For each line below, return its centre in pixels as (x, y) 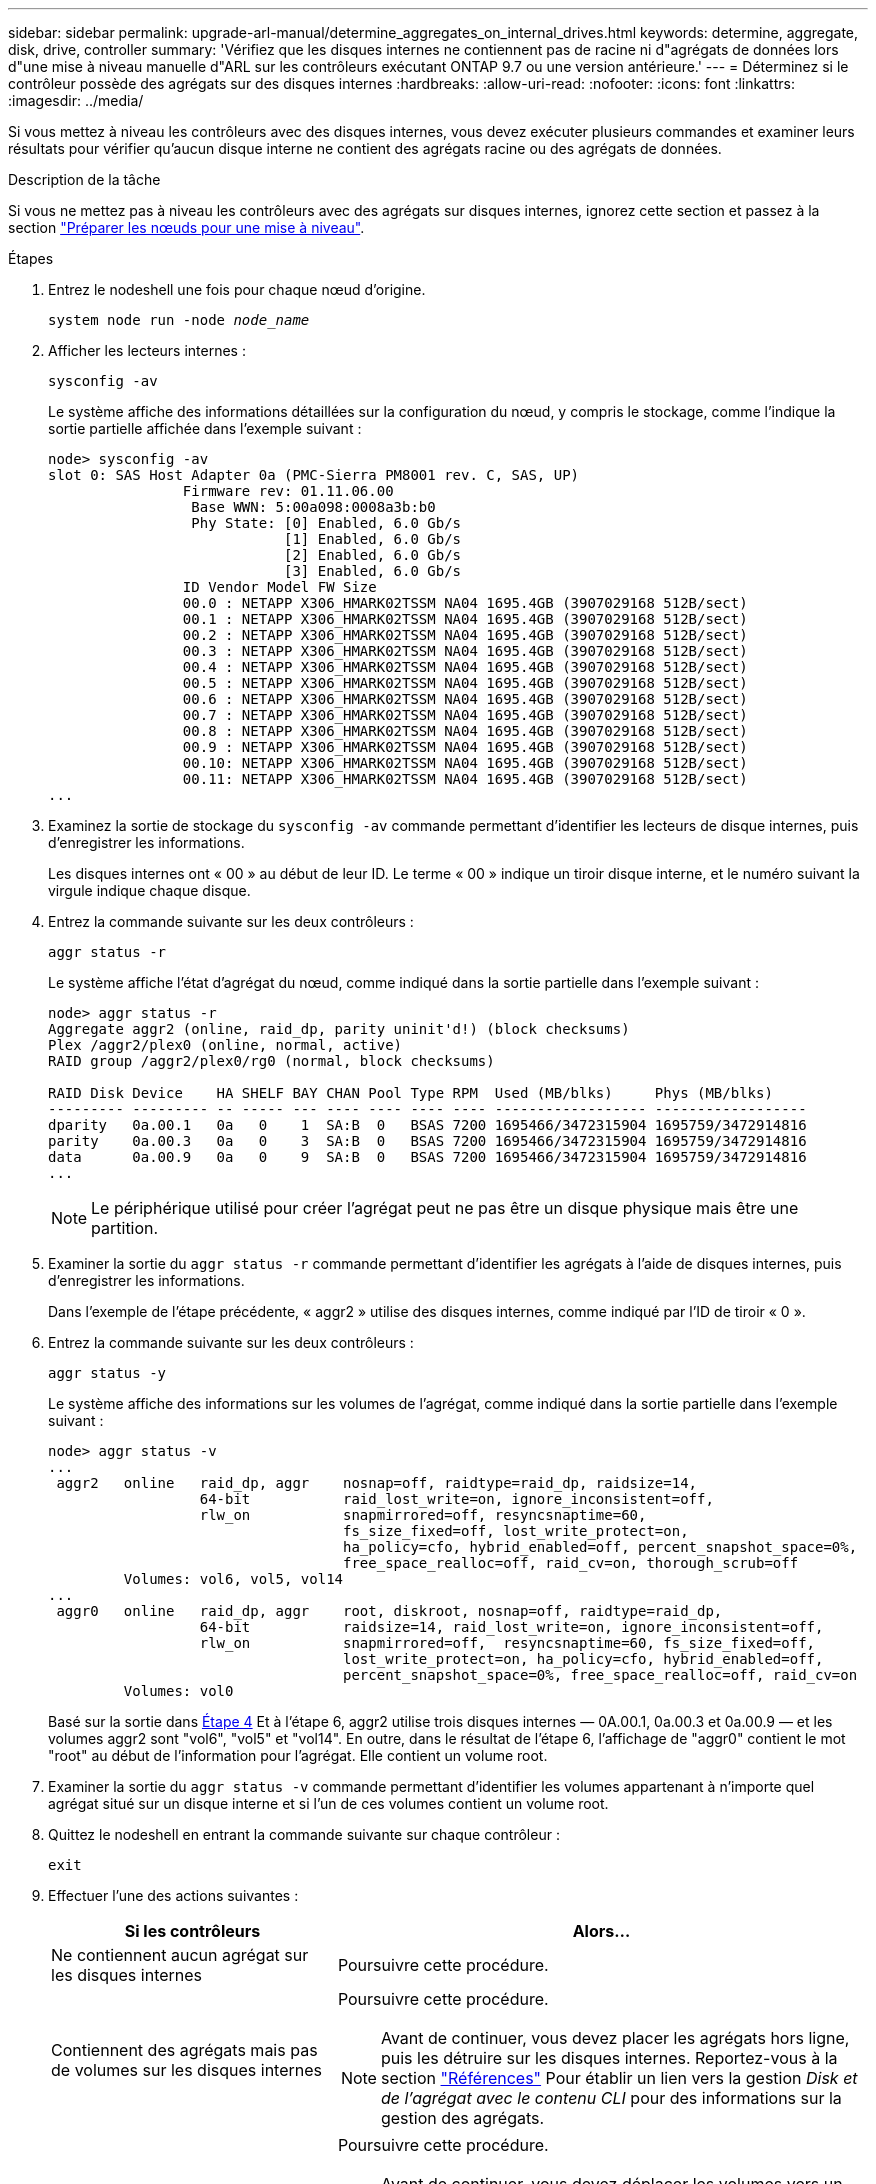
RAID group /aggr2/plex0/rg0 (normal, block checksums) (271, 1061)
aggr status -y (107, 1373)
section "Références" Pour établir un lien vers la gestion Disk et (619, 2078)
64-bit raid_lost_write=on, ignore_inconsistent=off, (456, 1499)
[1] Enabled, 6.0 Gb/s (373, 539)
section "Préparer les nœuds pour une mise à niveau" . (186, 227)
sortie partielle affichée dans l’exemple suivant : (205, 428)
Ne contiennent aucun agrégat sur (180, 1955)
